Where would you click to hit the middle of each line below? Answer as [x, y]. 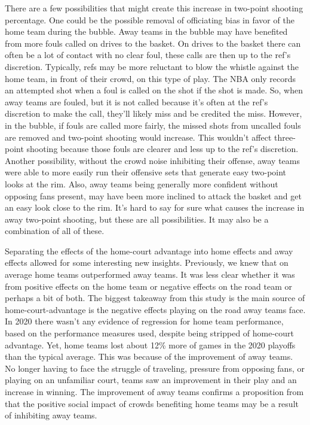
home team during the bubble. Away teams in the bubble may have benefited [146, 31]
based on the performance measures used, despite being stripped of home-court [150, 333]
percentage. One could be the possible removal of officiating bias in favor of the [150, 19]
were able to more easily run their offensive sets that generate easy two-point [146, 172]
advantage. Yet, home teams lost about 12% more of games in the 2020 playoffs [150, 344]
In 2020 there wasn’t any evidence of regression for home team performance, [144, 321]
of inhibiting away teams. [51, 415]
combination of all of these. [55, 231]
